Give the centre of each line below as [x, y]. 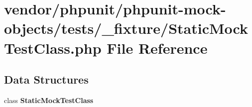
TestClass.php [53, 48]
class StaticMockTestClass [49, 100]
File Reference [157, 48]
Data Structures [46, 79]
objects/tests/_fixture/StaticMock [126, 28]
